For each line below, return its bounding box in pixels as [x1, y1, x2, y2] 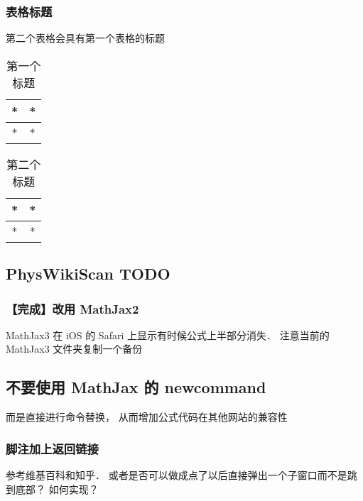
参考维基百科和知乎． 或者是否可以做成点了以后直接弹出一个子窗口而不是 [6, 468, 347, 483]
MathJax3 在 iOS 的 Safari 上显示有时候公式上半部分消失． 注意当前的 [6, 327, 330, 342]
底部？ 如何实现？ [15, 481, 99, 496]
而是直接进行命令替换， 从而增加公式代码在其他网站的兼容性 [6, 409, 288, 424]
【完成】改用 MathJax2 [6, 299, 139, 317]
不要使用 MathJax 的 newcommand [6, 376, 266, 398]
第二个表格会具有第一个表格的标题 [6, 31, 165, 45]
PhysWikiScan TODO [6, 263, 170, 285]
